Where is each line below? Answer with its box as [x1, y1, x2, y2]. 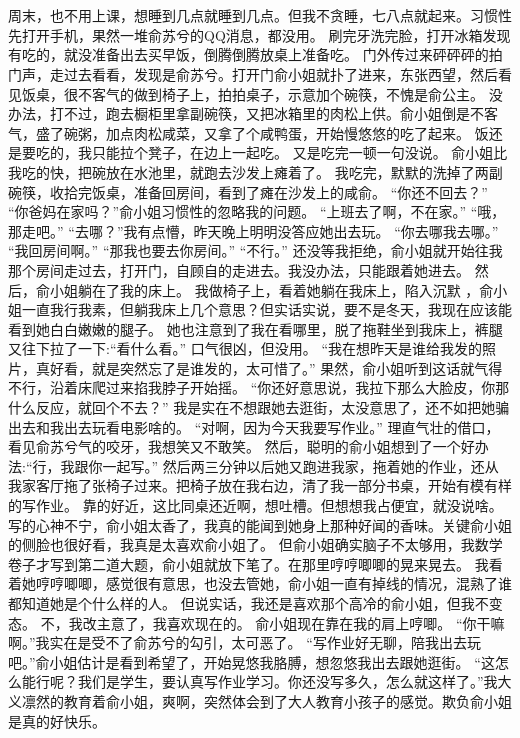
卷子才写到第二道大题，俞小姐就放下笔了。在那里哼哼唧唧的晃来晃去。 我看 [8, 553, 503, 574]
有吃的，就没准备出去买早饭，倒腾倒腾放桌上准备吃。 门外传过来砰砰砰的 [8, 44, 489, 65]
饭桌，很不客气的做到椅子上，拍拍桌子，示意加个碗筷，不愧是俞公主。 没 [21, 83, 503, 104]
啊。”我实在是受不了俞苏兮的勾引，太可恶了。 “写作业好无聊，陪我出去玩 [8, 632, 481, 653]
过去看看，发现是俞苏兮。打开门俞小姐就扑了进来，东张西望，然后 [63, 63, 498, 84]
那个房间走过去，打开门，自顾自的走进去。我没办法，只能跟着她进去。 [8, 259, 470, 280]
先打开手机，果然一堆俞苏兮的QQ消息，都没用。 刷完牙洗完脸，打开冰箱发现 [8, 24, 511, 45]
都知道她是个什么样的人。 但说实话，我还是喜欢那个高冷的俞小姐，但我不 [8, 593, 489, 613]
